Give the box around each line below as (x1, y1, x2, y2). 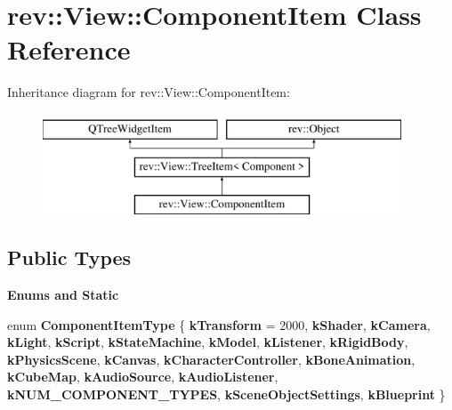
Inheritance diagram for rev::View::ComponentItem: (7, 83, 290, 101)
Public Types (7, 244, 132, 271)
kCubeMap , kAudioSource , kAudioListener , (7, 367, 278, 386)
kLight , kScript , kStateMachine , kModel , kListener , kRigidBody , (7, 333, 408, 351)
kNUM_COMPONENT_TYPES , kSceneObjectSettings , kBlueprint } (7, 385, 446, 404)
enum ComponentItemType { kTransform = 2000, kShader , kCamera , (7, 315, 431, 334)
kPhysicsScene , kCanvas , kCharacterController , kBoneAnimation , (7, 350, 416, 368)
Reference (7, 31, 131, 68)
